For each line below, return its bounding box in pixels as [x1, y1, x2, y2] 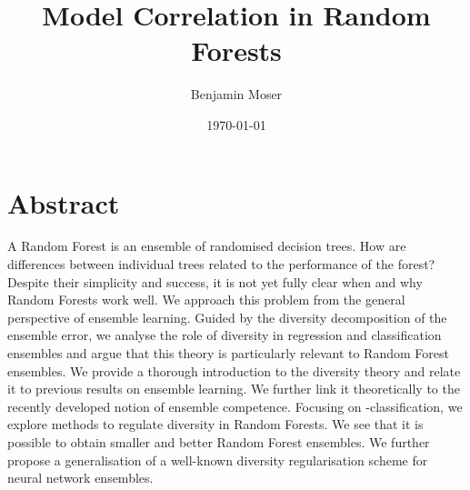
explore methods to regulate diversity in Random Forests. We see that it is [7, 415, 424, 434]
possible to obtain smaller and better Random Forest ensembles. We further [7, 432, 430, 451]
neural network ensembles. [7, 468, 154, 487]
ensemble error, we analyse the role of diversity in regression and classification [7, 325, 442, 345]
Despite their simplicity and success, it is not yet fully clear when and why [7, 272, 423, 291]
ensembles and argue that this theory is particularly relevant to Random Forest [7, 344, 449, 362]
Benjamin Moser [190, 85, 283, 104]
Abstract [7, 184, 120, 221]
